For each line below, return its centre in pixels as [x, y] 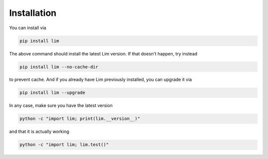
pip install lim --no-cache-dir [59, 67]
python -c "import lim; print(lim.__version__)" [80, 119]
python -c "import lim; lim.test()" [64, 145]
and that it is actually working [39, 132]
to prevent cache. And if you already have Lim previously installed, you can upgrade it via [100, 80]
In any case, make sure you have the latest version [61, 106]
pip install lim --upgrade [52, 93]
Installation [33, 13]
